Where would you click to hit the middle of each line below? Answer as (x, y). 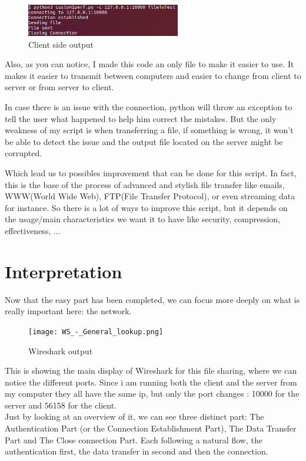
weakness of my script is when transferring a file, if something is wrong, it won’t (149, 130)
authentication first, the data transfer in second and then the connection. (137, 451)
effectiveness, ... (33, 230)
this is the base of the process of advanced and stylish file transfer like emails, (145, 184)
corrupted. (24, 153)
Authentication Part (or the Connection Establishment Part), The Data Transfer (151, 428)
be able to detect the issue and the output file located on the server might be (144, 141)
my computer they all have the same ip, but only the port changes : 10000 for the (152, 394)
